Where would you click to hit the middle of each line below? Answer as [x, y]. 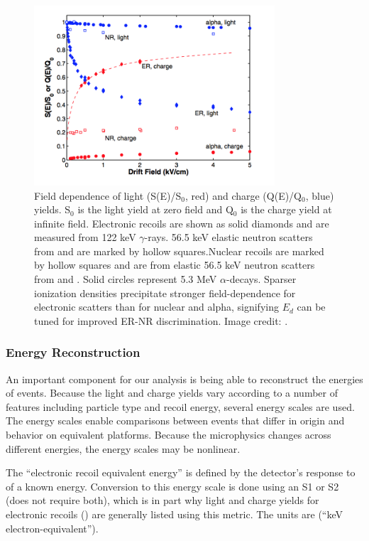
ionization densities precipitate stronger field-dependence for [165, 293]
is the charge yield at [286, 209]
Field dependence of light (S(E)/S [108, 195]
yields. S [53, 209]
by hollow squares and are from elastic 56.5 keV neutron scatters [175, 265]
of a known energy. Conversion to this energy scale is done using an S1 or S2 [172, 486]
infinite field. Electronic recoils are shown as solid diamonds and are [182, 223]
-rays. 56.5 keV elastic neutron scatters [228, 237]
